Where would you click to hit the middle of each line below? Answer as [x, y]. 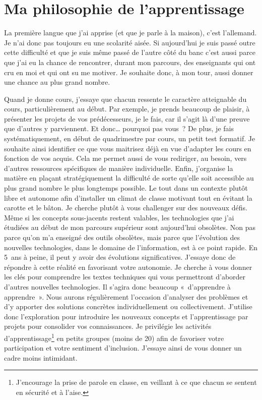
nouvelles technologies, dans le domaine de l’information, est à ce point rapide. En [131, 247]
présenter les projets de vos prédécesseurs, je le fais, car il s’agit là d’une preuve [127, 118]
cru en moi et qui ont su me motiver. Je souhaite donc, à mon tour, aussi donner [129, 72]
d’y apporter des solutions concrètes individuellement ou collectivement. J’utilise [128, 306]
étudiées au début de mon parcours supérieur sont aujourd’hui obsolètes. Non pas [130, 227]
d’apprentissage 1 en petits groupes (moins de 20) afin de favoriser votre [114, 337]
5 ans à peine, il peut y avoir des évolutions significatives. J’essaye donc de [120, 257]
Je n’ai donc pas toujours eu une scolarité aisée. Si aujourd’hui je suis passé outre [130, 42]
